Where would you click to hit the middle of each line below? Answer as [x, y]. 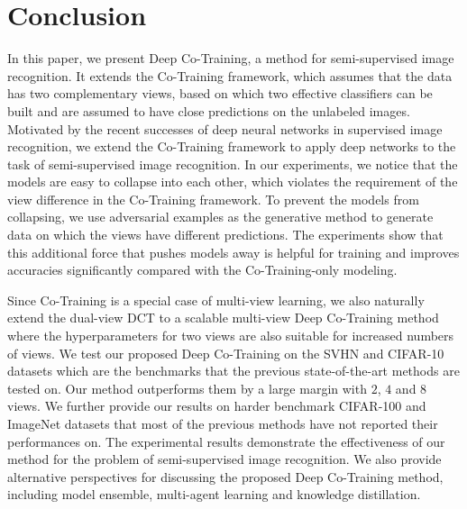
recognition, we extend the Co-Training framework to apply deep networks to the [232, 146]
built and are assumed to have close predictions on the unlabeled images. [209, 110]
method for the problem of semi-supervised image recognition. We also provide [224, 459]
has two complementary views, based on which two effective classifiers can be [220, 93]
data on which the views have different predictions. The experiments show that [225, 235]
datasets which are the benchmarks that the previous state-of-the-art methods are [233, 371]
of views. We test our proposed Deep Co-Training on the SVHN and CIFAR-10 [226, 353]
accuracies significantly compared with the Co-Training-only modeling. [202, 270]
